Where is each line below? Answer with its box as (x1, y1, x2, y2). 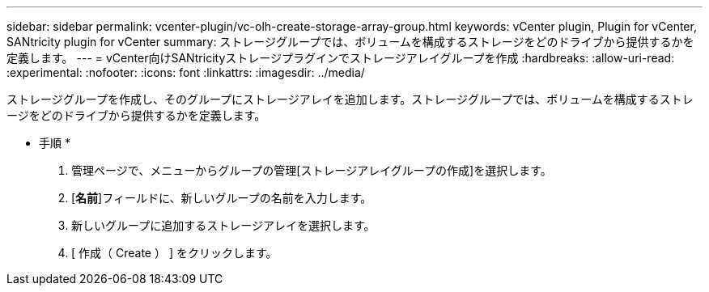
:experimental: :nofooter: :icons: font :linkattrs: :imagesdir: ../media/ (6, 66, 365, 79)
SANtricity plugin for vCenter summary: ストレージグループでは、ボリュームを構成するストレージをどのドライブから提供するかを (6, 35, 694, 49)
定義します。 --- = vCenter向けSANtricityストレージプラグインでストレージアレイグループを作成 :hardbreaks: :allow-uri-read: (6, 51, 675, 65)
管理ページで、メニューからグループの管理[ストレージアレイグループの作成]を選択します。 (71, 163, 552, 177)
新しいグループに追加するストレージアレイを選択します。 (71, 218, 376, 232)
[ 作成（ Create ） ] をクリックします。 (71, 246, 278, 260)
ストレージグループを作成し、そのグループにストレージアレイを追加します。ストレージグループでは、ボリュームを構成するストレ (6, 92, 694, 106)
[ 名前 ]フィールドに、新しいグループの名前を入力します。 (71, 191, 372, 205)
